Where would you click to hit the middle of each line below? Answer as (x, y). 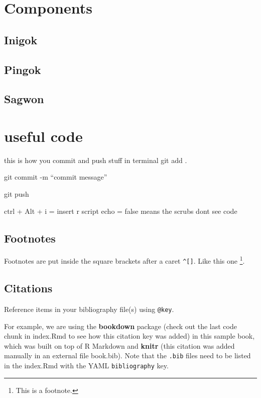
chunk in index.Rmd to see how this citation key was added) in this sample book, (129, 336)
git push (17, 194)
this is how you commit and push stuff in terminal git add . (96, 160)
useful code (43, 136)
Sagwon (24, 99)
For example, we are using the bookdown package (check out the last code (120, 326)
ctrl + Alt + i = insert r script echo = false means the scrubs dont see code (121, 211)
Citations (28, 288)
